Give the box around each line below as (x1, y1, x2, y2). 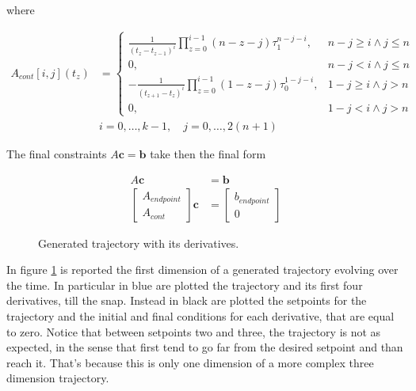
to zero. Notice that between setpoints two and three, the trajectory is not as (6, 323, 381, 340)
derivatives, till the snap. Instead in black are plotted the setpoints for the (6, 292, 367, 309)
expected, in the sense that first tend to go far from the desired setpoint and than (6, 339, 403, 355)
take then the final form (150, 146, 266, 162)
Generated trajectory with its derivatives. (38, 234, 239, 251)
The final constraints (6, 146, 107, 162)
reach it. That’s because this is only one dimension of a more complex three (6, 354, 374, 370)
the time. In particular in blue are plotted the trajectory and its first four (6, 276, 363, 293)
